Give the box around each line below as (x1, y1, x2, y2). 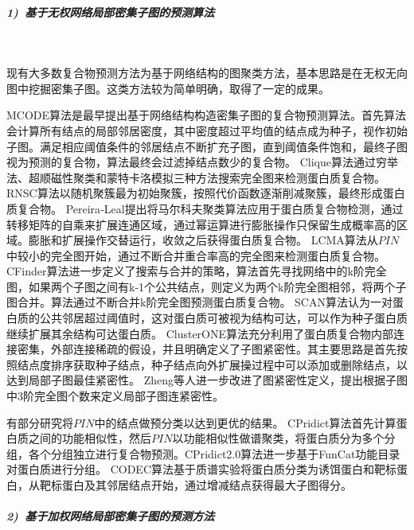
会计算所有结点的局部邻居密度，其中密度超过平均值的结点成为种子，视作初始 (6, 122, 408, 138)
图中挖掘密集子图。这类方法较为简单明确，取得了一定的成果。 (6, 80, 330, 96)
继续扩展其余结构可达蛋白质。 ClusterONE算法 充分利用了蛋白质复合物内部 (6, 325, 394, 341)
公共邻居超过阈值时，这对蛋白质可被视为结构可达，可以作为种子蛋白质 (39, 310, 408, 326)
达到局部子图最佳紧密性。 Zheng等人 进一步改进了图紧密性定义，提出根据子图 (6, 372, 408, 388)
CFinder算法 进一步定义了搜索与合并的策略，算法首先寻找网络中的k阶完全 (6, 263, 387, 279)
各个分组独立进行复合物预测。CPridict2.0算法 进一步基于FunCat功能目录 (28, 445, 400, 462)
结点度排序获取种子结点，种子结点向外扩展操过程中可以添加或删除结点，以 (17, 356, 408, 372)
